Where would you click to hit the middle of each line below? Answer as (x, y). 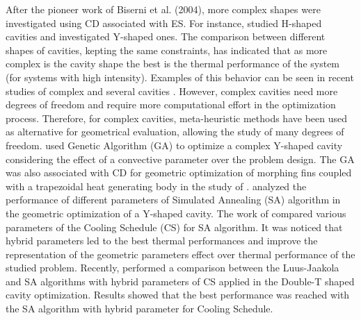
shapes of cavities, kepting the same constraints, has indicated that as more (167, 50)
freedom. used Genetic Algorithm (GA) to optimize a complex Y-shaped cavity (174, 145)
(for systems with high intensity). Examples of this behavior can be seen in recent (180, 77)
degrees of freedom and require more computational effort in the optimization (171, 104)
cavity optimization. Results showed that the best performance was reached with (178, 295)
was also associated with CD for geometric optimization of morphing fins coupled (179, 172)
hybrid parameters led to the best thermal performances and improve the (162, 241)
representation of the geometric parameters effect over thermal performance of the (180, 254)
